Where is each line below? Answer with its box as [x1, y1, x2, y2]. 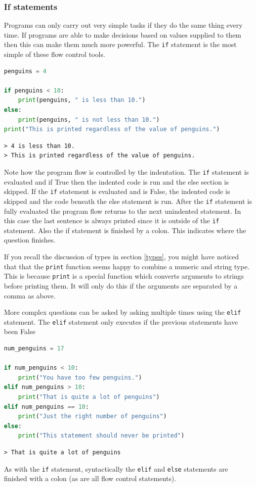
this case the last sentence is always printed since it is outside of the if [4, 215, 219, 226]
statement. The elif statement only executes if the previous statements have [4, 316, 238, 327]
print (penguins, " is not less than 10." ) [18, 116, 160, 123]
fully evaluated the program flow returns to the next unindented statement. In [4, 205, 241, 216]
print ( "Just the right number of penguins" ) [18, 413, 167, 420]
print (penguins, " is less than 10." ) [18, 97, 146, 104]
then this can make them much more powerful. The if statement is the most [4, 39, 237, 49]
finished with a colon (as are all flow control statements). [4, 473, 176, 484]
